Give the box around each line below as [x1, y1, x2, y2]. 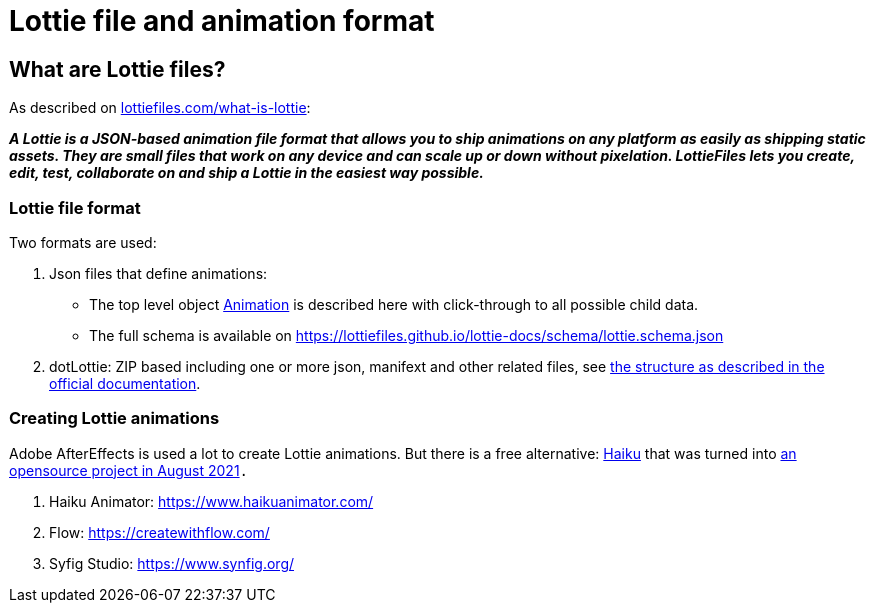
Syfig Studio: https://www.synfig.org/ [49, 554, 295, 572]
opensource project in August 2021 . [9, 461, 249, 479]
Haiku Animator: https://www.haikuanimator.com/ [49, 492, 374, 510]
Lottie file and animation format [9, 4, 435, 38]
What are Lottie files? [9, 56, 226, 82]
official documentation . [49, 374, 201, 392]
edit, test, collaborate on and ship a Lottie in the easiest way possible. [9, 164, 484, 182]
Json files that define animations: [49, 264, 268, 282]
